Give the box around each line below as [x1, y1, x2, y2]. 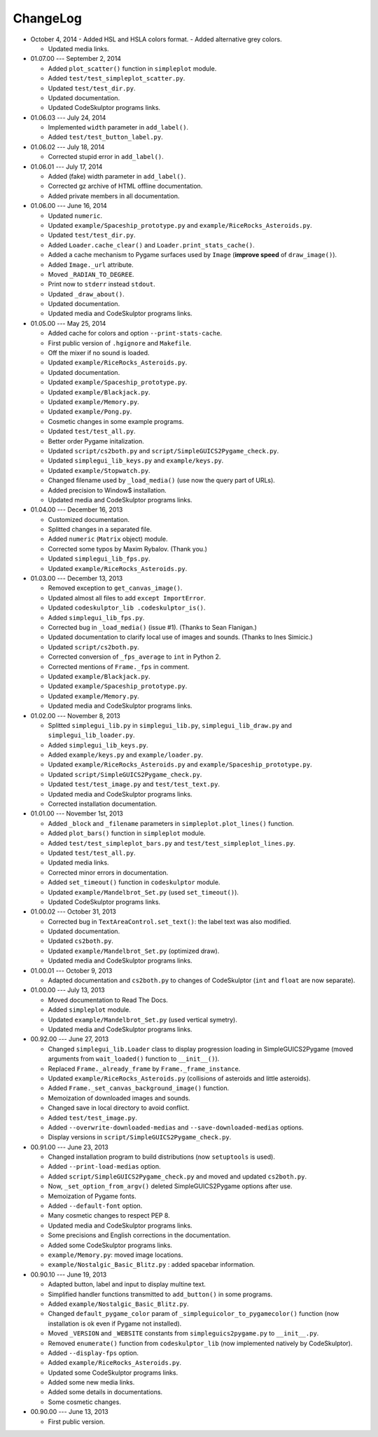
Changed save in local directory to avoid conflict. [48, 1103, 190, 1112]
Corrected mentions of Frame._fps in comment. [48, 662, 190, 671]
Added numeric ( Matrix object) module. [48, 535, 168, 543]
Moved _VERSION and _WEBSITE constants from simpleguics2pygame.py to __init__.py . [48, 1329, 319, 1338]
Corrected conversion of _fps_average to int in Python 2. [48, 652, 221, 661]
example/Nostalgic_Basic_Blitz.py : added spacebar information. [48, 1260, 255, 1269]
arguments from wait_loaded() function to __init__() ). [48, 1054, 220, 1063]
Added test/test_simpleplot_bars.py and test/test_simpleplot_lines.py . [48, 839, 295, 847]
